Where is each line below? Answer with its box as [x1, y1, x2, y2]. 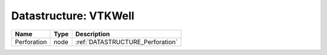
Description [75, 30, 110, 38]
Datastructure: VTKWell [11, 9, 134, 22]
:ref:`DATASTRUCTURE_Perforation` [75, 37, 178, 46]
